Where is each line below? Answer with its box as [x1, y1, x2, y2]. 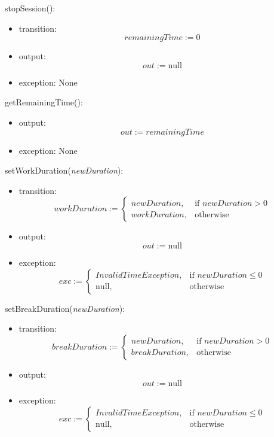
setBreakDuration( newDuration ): [5, 302, 125, 314]
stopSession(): [5, 2, 56, 14]
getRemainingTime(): [5, 96, 83, 108]
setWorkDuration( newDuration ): [5, 164, 124, 177]
